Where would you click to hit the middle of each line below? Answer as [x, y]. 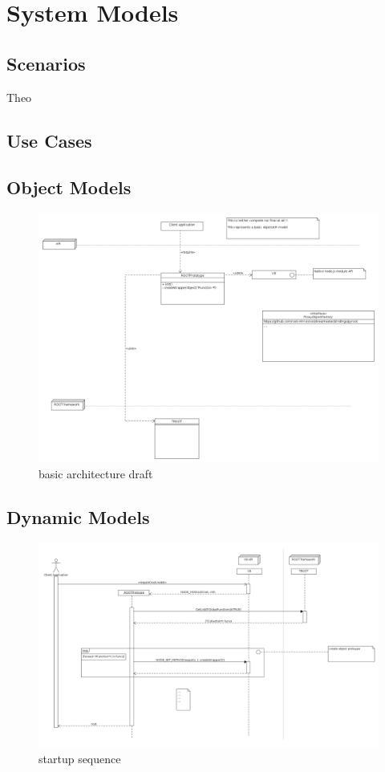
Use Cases [49, 140]
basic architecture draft [96, 474]
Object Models [69, 187]
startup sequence [80, 758]
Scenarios [46, 63]
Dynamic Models [78, 517]
